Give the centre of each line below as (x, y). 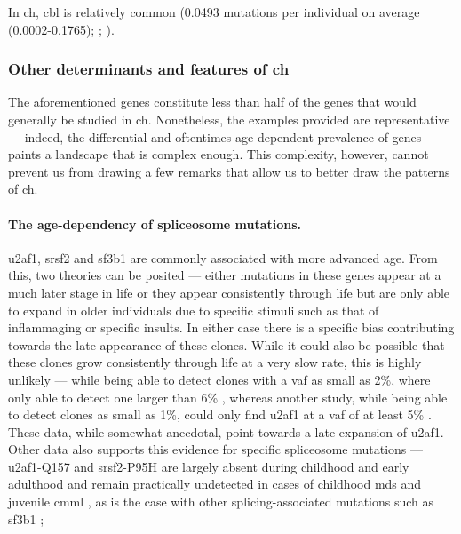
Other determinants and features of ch (149, 69)
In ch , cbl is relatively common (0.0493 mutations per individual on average (214, 12)
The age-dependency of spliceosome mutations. (155, 223)
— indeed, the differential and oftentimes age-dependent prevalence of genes (215, 136)
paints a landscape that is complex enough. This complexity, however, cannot (219, 154)
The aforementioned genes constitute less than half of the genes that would (212, 102)
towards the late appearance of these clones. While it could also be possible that (227, 344)
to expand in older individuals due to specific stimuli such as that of (194, 310)
